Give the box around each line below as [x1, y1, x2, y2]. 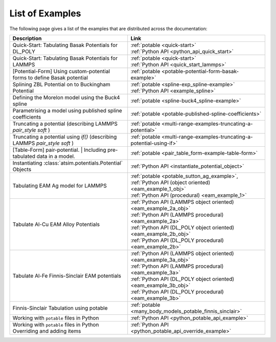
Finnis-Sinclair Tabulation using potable [12, 304, 108, 311]
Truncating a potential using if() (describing [12, 133, 117, 140]
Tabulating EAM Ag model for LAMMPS [12, 182, 107, 189]
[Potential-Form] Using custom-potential [12, 67, 110, 75]
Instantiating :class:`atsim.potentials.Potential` [12, 159, 123, 166]
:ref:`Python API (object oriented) [130, 179, 211, 186]
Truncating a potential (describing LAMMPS [12, 120, 118, 127]
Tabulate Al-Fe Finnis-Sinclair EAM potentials [12, 272, 121, 279]
